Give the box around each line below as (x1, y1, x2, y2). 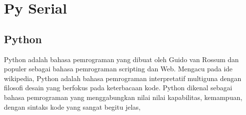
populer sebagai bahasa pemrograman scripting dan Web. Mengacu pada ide (4, 64, 233, 74)
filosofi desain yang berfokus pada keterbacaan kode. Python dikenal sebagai (4, 82, 232, 93)
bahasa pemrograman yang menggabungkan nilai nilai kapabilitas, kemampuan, (4, 92, 243, 102)
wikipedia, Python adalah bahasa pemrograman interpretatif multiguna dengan (4, 73, 242, 83)
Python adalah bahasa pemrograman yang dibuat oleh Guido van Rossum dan (4, 54, 239, 64)
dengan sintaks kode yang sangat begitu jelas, (4, 101, 141, 112)
